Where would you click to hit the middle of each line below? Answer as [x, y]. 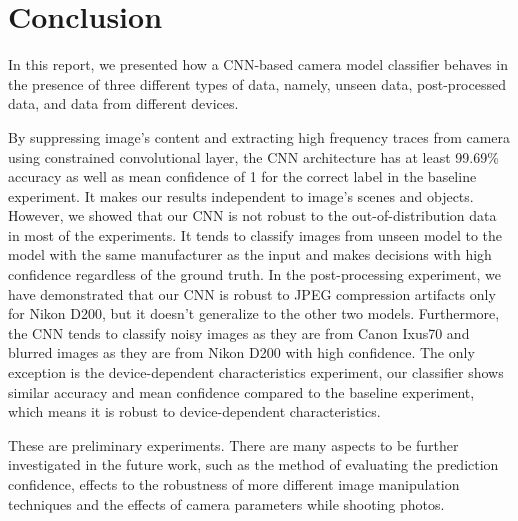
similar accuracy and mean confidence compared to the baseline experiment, [241, 391]
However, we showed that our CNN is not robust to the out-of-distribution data [252, 215]
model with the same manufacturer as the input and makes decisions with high [250, 254]
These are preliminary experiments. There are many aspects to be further [233, 444]
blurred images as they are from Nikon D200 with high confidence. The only [241, 352]
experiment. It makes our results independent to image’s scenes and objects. [241, 195]
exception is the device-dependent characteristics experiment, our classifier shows [256, 372]
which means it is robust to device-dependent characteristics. [194, 411]
